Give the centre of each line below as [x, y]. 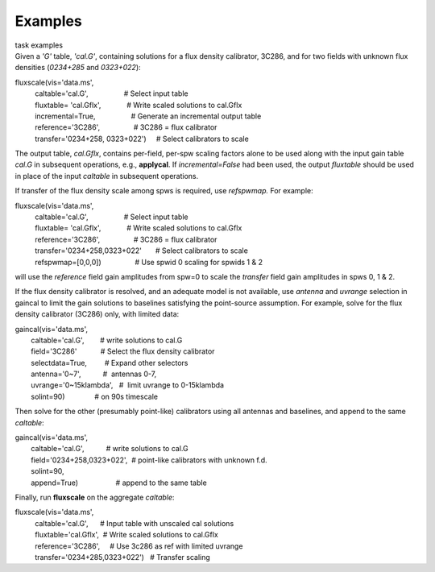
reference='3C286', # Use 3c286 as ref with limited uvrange [139, 546]
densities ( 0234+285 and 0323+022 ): [78, 68]
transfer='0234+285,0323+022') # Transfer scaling [123, 557]
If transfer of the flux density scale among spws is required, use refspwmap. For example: [164, 191]
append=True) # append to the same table [119, 483]
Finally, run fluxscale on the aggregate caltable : [95, 497]
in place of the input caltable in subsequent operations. [107, 176]
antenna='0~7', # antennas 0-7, [94, 374]
